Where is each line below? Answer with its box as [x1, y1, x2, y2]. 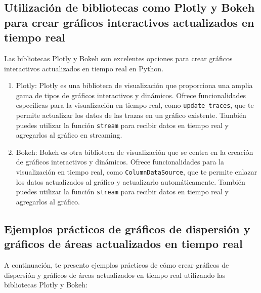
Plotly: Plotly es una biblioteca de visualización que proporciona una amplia [16, 80, 253, 91]
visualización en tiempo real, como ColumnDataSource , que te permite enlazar [16, 166, 257, 177]
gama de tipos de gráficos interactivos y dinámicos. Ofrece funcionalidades [16, 90, 246, 100]
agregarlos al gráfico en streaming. [16, 130, 122, 140]
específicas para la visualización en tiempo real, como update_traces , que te [16, 100, 254, 110]
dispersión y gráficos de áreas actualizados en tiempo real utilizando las [4, 269, 226, 280]
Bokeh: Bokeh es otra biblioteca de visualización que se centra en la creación [16, 146, 253, 157]
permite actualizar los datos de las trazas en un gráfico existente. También [16, 110, 246, 120]
